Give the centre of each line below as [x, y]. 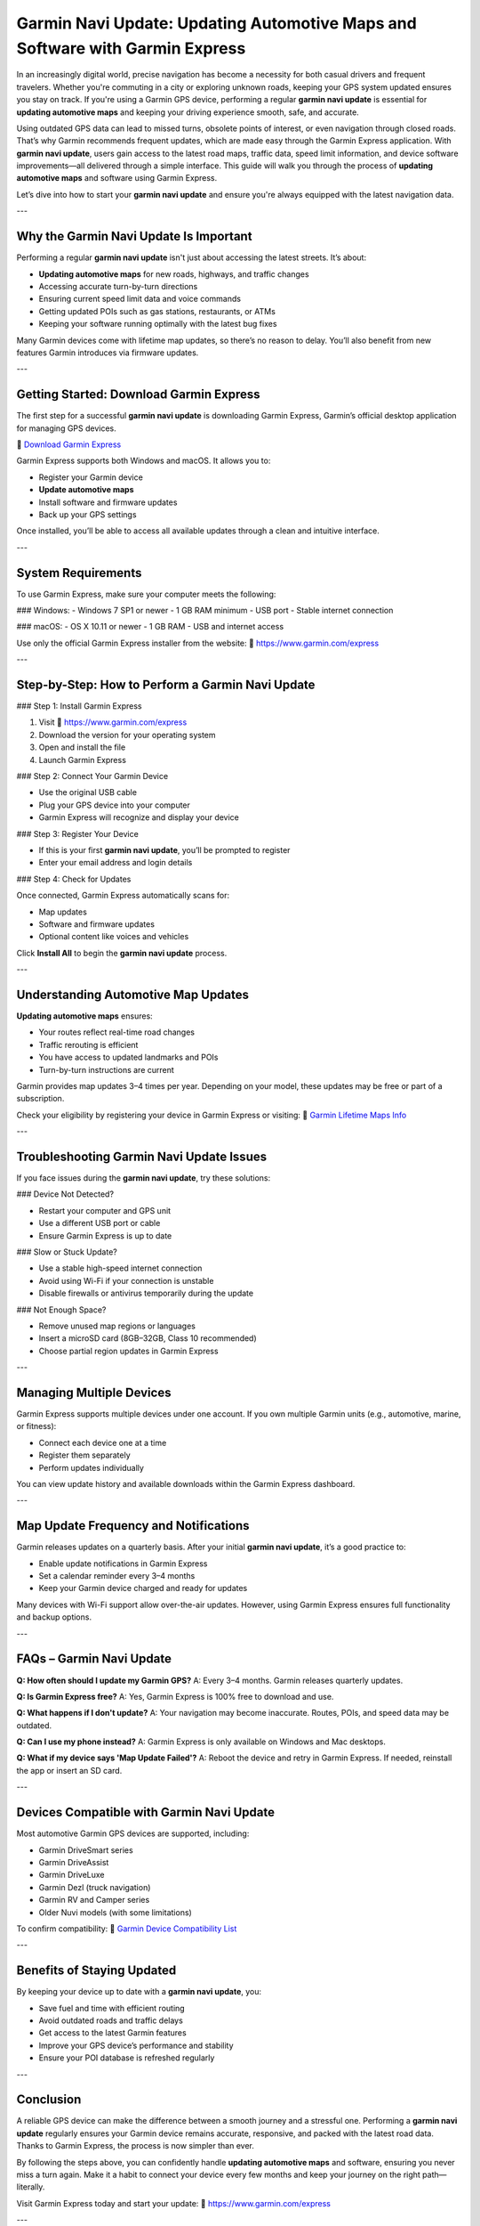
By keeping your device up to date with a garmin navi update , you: [139, 1992]
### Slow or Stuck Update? [67, 1252]
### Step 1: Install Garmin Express [79, 706]
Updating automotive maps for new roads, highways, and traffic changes [174, 274]
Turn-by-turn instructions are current [107, 1069]
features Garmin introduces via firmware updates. [108, 353]
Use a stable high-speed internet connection [120, 1268]
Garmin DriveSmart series [86, 1850]
